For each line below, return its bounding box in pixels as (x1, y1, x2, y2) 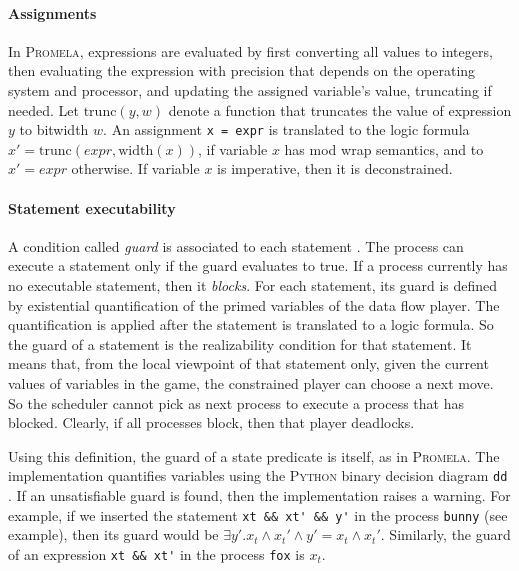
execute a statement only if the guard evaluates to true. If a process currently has (8, 255, 508, 276)
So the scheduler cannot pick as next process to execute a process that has (8, 392, 464, 413)
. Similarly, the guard (380, 524, 511, 545)
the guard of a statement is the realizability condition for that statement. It (8, 333, 472, 354)
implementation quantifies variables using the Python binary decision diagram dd (8, 465, 508, 486)
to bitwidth (19, 119, 89, 140)
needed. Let (8, 99, 79, 120)
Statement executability (8, 197, 176, 218)
